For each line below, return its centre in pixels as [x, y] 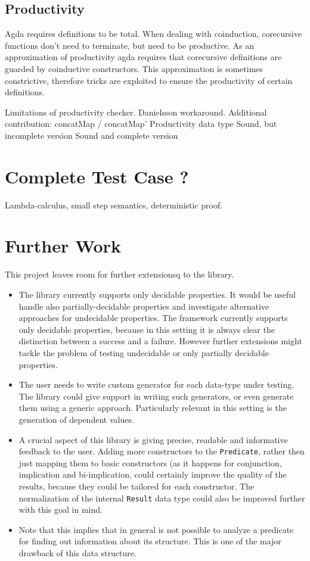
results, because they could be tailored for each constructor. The [137, 486]
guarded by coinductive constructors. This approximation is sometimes [134, 68]
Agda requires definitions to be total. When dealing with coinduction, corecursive [154, 34]
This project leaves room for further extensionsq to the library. [120, 274]
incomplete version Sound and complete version [92, 135]
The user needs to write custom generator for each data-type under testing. [156, 384]
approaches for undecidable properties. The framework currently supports [153, 318]
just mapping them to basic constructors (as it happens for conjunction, [150, 462]
